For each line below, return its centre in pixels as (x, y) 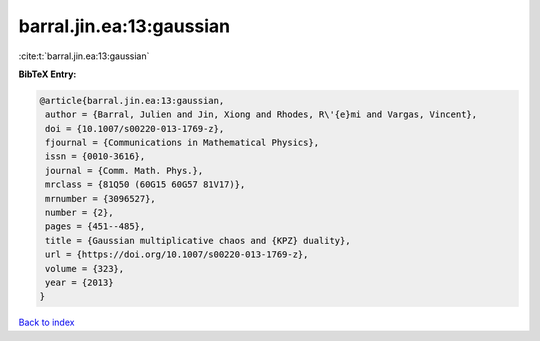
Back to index (46, 322)
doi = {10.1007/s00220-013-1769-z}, (135, 128)
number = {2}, (79, 213)
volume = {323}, (85, 268)
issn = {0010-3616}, (95, 156)
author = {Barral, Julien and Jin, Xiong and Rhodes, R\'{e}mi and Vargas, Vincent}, (261, 114)
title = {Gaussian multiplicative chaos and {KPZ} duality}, (198, 240)
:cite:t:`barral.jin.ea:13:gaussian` (84, 56)
